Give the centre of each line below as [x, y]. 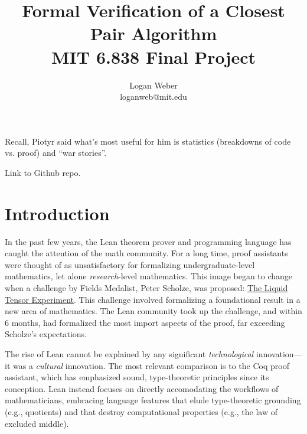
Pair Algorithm [153, 33]
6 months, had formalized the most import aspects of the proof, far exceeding [145, 322]
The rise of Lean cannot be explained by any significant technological [129, 353]
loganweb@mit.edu [153, 97]
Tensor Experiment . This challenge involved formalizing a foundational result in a [153, 299]
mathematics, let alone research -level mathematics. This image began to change [149, 276]
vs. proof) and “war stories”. [56, 153]
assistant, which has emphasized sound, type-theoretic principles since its [137, 377]
